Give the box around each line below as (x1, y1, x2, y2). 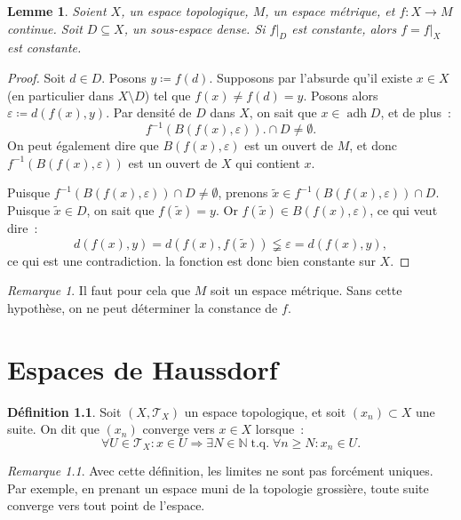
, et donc (349, 136, 397, 155)
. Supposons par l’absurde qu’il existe (209, 68, 413, 86)
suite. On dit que (7, 420, 99, 438)
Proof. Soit (7, 68, 66, 86)
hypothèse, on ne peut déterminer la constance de (7, 298, 278, 316)
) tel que (144, 85, 191, 104)
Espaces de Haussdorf (7, 350, 278, 387)
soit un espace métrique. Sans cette (211, 281, 402, 300)
